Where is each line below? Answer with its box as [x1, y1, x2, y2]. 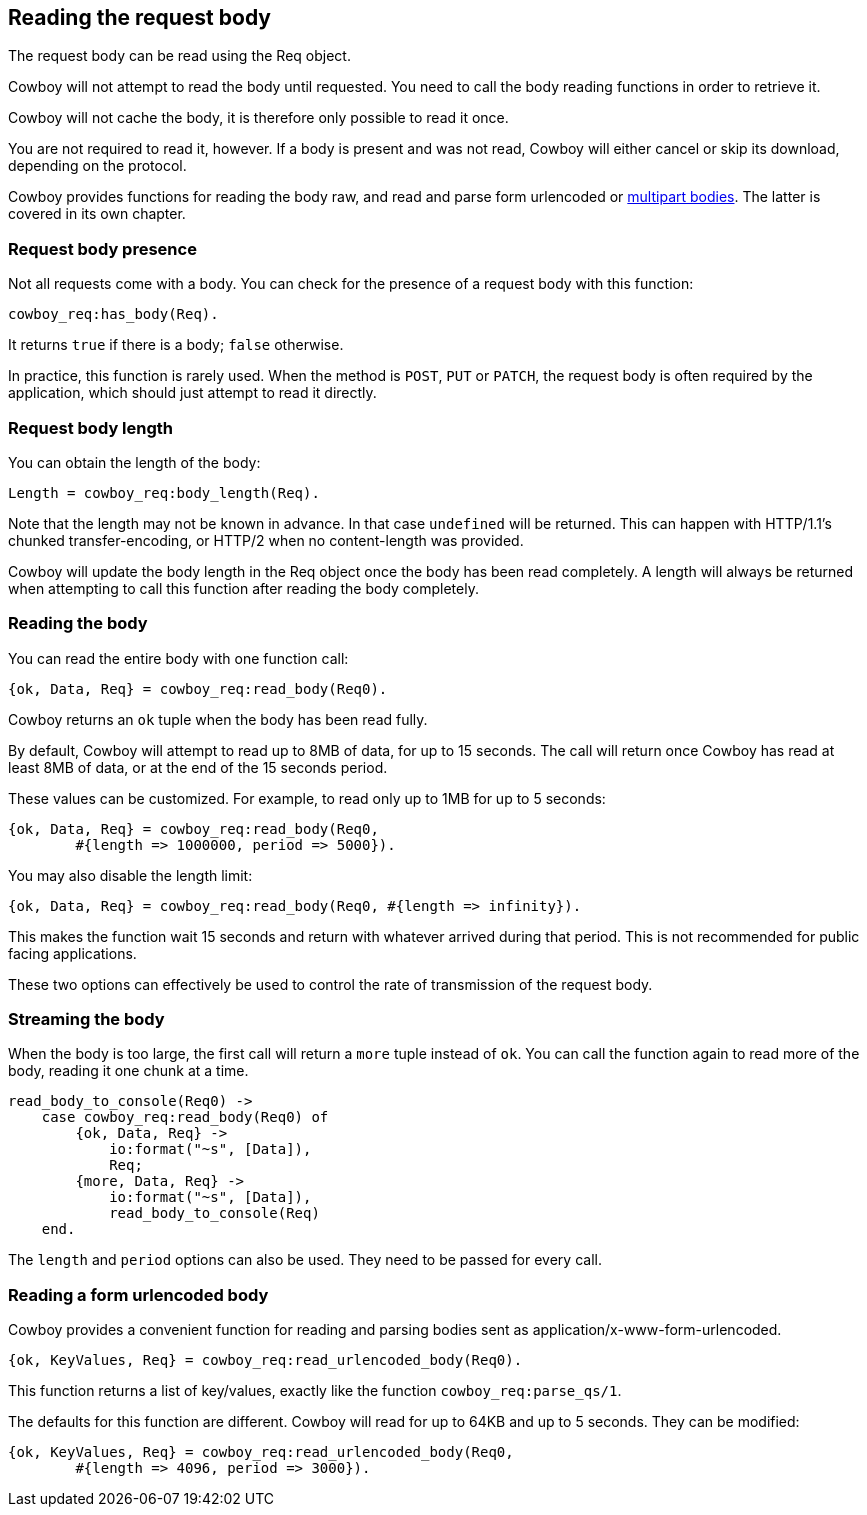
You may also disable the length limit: [8, 866, 253, 884]
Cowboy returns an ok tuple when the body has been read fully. [8, 710, 428, 728]
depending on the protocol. [8, 157, 187, 175]
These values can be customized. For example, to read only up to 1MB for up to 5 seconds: [8, 789, 606, 807]
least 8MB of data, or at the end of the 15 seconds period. [8, 758, 388, 776]
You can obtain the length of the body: [8, 453, 261, 471]
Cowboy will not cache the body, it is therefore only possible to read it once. [8, 109, 509, 127]
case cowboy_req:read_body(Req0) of [41, 1109, 329, 1126]
